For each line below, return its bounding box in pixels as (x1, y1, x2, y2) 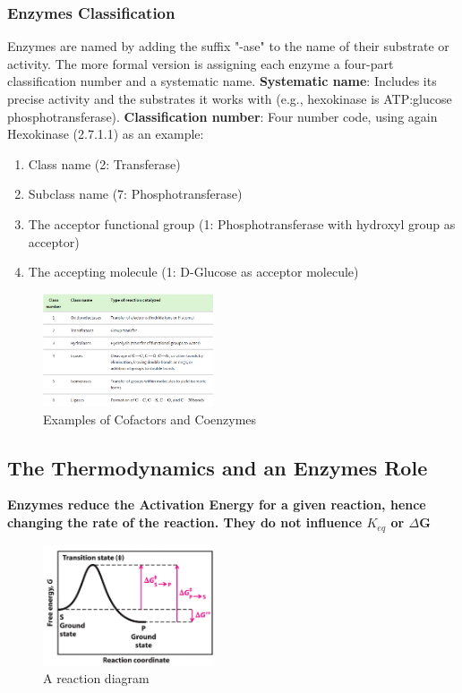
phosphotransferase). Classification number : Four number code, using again (7, 107, 438, 125)
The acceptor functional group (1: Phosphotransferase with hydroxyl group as (28, 214, 456, 233)
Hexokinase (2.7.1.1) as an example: (7, 124, 204, 143)
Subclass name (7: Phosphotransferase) (28, 184, 243, 203)
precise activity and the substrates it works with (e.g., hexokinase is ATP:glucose (7, 90, 452, 107)
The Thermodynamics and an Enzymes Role (7, 453, 428, 481)
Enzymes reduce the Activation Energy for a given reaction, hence (7, 495, 426, 514)
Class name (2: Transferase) (28, 154, 181, 173)
